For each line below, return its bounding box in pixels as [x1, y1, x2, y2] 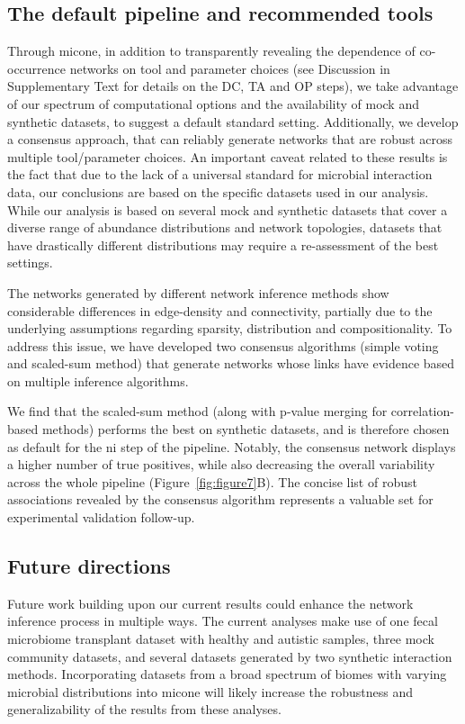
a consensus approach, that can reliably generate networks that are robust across [7, 130, 453, 149]
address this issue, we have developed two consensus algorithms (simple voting [7, 336, 439, 355]
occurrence [7, 59, 67, 77]
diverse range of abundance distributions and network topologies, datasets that [7, 218, 443, 237]
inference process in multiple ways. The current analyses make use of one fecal [7, 611, 438, 630]
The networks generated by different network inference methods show [7, 283, 389, 302]
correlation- [390, 402, 454, 421]
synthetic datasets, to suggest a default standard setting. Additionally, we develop [7, 112, 459, 131]
